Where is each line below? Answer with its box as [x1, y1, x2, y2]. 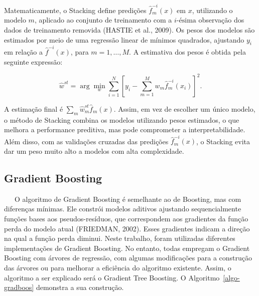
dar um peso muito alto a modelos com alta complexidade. [4, 146, 184, 156]
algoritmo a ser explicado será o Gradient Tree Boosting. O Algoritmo [4, 272, 220, 282]
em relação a [4, 47, 43, 57]
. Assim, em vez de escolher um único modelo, [113, 103, 255, 114]
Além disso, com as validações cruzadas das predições [4, 136, 169, 146]
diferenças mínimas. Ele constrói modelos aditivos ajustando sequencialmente [4, 203, 241, 214]
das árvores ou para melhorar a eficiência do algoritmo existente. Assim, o [4, 262, 231, 272]
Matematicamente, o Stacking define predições [4, 5, 147, 15]
